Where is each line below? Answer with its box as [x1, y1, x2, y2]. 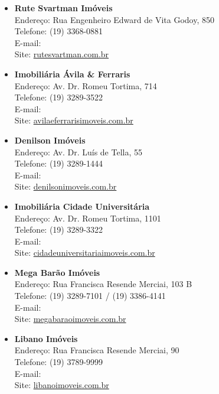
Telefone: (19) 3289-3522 [14, 91, 103, 103]
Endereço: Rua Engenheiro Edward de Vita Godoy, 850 [14, 13, 214, 25]
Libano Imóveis [14, 332, 78, 344]
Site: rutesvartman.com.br [14, 48, 109, 60]
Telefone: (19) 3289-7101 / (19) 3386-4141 [14, 289, 166, 302]
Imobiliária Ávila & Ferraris [14, 67, 130, 80]
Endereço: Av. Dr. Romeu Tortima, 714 [14, 79, 157, 92]
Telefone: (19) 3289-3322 [14, 223, 103, 236]
